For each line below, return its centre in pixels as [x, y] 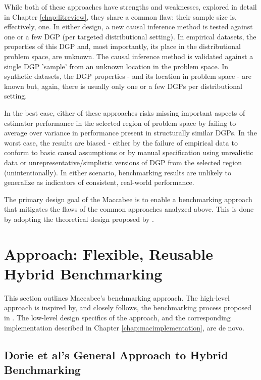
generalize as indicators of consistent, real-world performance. [99, 182]
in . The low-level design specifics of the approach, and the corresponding [117, 317]
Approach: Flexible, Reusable [109, 253]
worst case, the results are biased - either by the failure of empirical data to [121, 142]
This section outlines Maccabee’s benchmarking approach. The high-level [117, 297]
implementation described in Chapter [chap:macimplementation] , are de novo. [124, 327]
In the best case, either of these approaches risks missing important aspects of [125, 112]
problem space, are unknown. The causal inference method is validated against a [129, 56]
